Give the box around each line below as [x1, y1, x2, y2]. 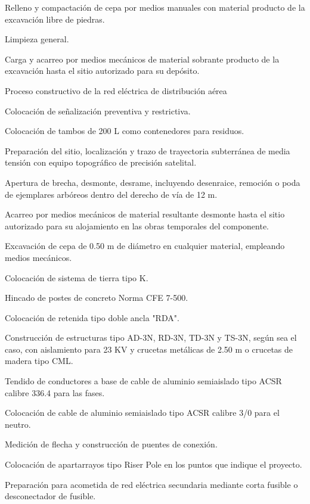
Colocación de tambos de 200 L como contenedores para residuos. [5, 125, 244, 137]
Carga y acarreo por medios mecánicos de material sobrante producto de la [5, 52, 280, 65]
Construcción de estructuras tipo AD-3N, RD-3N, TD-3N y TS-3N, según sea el [5, 331, 297, 344]
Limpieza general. [5, 33, 69, 45]
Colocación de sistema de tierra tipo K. [5, 271, 148, 284]
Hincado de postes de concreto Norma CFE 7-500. [5, 291, 188, 304]
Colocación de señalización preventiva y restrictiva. [5, 104, 191, 117]
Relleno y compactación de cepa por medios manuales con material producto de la [5, 1, 305, 13]
